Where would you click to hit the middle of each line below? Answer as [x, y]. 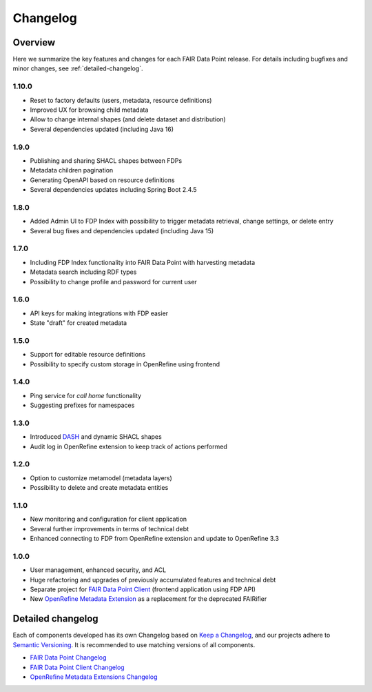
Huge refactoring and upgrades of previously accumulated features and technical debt [153, 580]
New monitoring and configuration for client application [108, 519]
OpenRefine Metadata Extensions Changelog [94, 677]
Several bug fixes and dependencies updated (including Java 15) [122, 230]
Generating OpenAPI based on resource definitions [102, 180]
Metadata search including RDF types [83, 272]
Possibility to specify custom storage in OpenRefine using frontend [125, 364]
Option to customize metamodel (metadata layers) [101, 478]
